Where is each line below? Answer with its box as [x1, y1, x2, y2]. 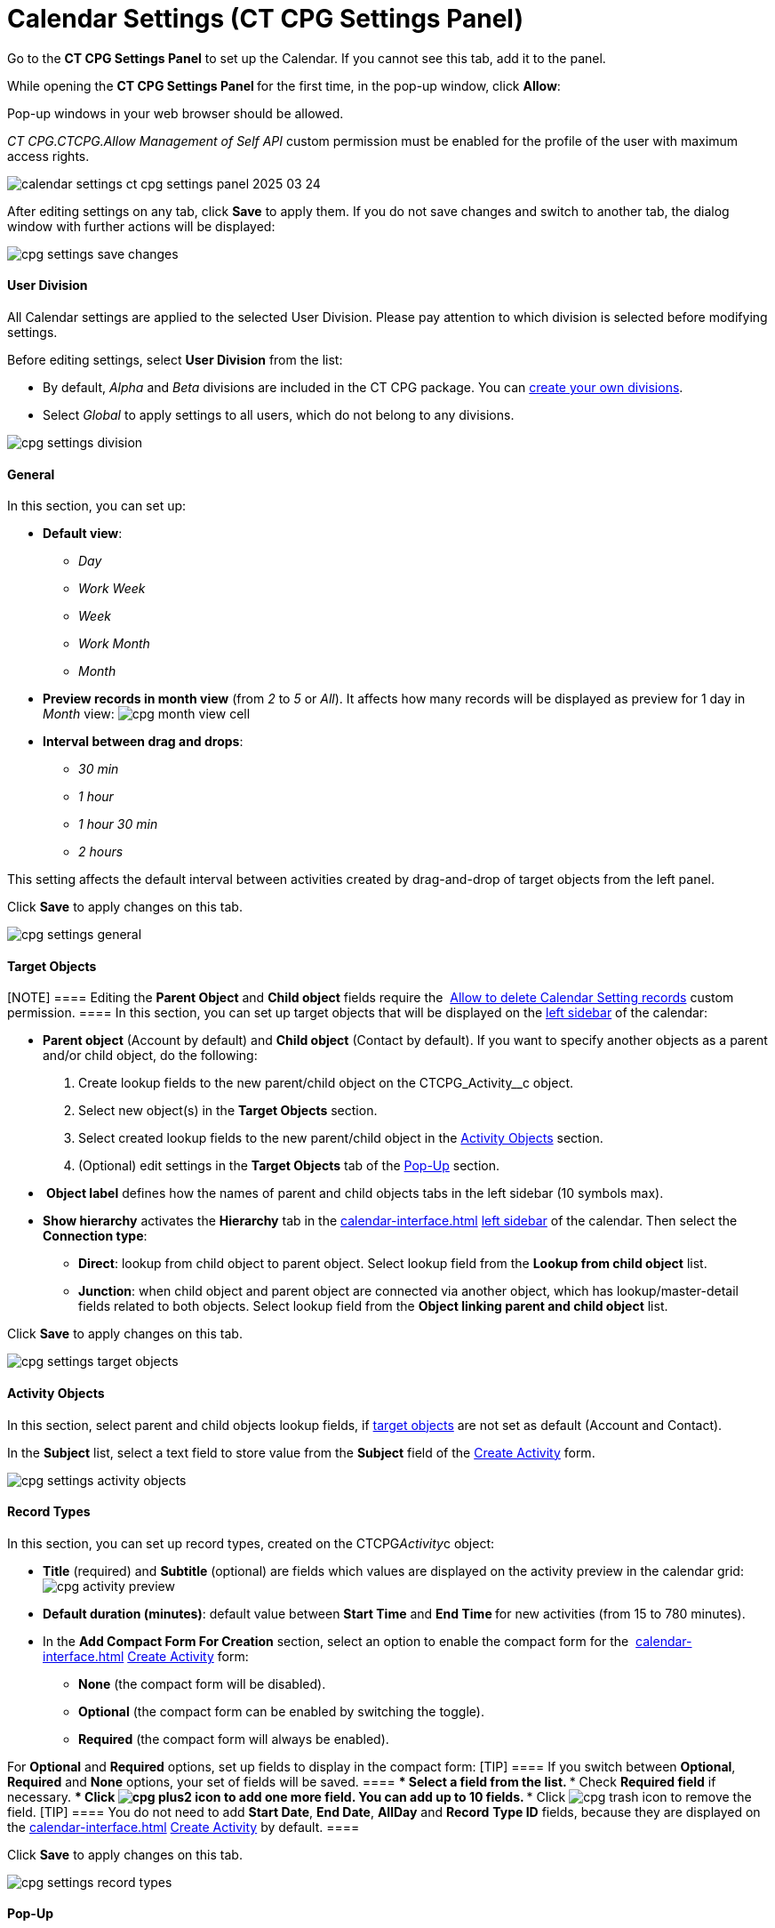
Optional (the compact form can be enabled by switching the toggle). [78, 1703, 484, 1719]
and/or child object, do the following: [43, 1048, 258, 1064]
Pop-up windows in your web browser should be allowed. [7, 105, 344, 121]
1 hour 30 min [78, 816, 158, 832]
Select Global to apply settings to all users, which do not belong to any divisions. [43, 406, 515, 422]
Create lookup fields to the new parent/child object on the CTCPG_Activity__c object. [78, 1075, 573, 1091]
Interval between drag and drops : [43, 734, 244, 750]
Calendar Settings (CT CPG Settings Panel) [7, 4, 523, 34]
